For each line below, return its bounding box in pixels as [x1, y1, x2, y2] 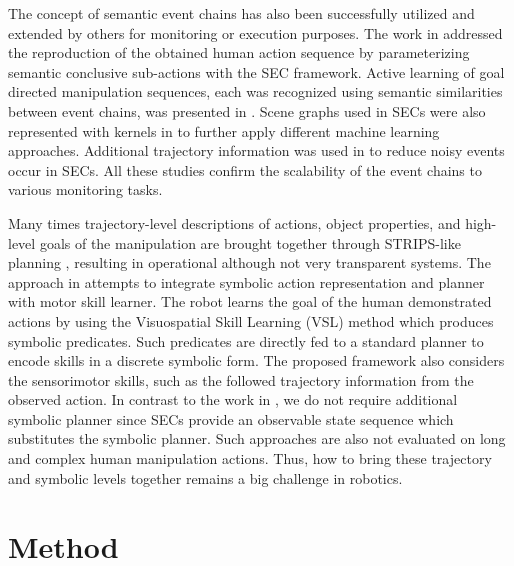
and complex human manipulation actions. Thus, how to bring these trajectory [8, 448, 492, 469]
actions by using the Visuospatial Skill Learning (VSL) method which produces [8, 310, 494, 331]
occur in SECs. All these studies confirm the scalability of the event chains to [8, 159, 482, 180]
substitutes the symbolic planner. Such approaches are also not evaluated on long [8, 428, 506, 449]
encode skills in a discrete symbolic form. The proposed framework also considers [8, 350, 505, 371]
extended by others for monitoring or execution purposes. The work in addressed [8, 22, 503, 43]
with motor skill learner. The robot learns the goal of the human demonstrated [8, 291, 492, 312]
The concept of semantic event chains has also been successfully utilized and [8, 3, 475, 23]
